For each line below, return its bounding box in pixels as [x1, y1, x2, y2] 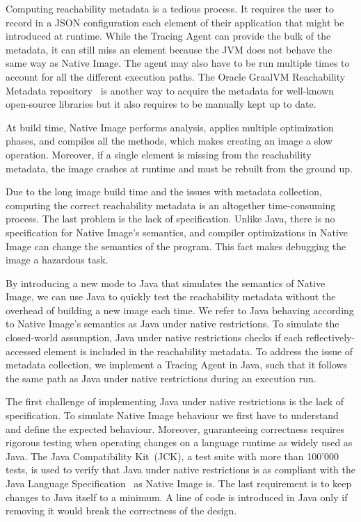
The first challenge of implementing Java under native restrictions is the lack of [6, 394, 344, 409]
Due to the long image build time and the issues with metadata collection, [6, 184, 323, 199]
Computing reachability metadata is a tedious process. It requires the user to [6, 1, 334, 15]
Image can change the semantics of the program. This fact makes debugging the [6, 238, 346, 253]
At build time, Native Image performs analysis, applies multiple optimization [6, 120, 334, 134]
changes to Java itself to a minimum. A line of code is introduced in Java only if [6, 489, 348, 504]
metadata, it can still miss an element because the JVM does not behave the [6, 42, 332, 56]
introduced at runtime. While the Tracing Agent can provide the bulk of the [6, 28, 331, 43]
